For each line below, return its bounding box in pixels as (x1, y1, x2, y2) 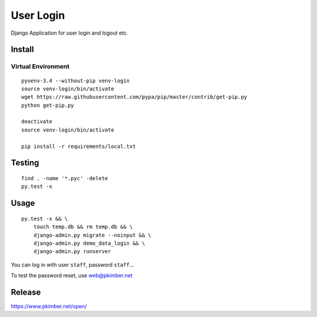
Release (11, 288, 41, 297)
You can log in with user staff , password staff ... (11, 261, 134, 268)
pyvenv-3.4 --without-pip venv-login (21, 77, 130, 84)
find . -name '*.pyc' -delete (21, 175, 109, 182)
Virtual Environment (11, 62, 70, 70)
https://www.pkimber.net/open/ (11, 303, 87, 310)
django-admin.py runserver (33, 248, 112, 255)
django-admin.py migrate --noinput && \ (33, 232, 152, 238)
